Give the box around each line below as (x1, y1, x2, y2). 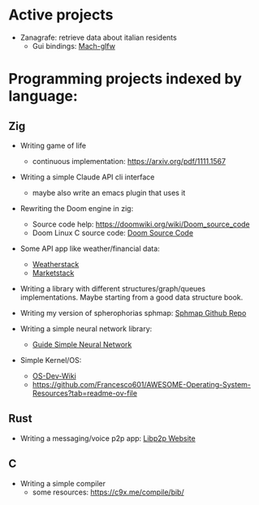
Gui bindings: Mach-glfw (32, 41, 116, 50)
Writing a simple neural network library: (19, 323, 153, 334)
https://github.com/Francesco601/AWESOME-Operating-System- (32, 379, 252, 389)
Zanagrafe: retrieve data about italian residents (19, 32, 177, 42)
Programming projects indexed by (8, 70, 242, 88)
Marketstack (32, 268, 75, 278)
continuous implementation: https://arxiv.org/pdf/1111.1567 (32, 156, 226, 166)
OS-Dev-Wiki (32, 371, 77, 381)
